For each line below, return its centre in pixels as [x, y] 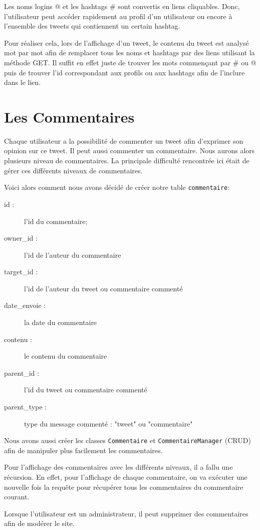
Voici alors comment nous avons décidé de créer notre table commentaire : [117, 187]
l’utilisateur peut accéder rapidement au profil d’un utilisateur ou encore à [118, 16]
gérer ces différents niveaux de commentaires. [73, 170]
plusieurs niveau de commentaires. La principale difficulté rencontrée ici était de [127, 161]
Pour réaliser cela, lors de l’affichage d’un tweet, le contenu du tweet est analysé [126, 42]
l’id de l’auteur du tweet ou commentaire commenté [103, 288]
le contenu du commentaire [66, 356]
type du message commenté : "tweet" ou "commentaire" [108, 423]
